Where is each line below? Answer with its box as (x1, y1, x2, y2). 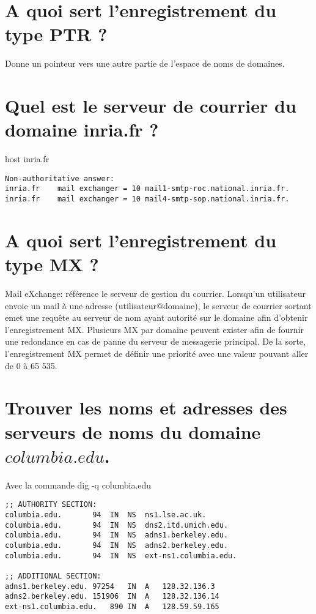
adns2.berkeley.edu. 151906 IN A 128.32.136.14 (5, 592, 219, 601)
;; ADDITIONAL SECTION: (5, 571, 101, 580)
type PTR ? (5, 21, 108, 47)
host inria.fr (5, 152, 50, 165)
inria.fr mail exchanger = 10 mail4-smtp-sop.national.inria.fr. (5, 195, 290, 204)
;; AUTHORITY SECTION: (5, 500, 97, 509)
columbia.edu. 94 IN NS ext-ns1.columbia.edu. (5, 551, 237, 560)
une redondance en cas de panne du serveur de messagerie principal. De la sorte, (5, 335, 306, 348)
